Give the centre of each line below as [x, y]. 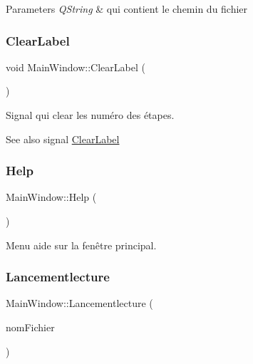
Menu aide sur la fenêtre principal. [81, 245]
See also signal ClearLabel [63, 139]
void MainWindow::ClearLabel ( [76, 67]
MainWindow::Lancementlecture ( [79, 303]
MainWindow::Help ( [51, 197]
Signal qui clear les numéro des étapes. [90, 115]
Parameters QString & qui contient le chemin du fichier [127, 9]
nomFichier [30, 327]
